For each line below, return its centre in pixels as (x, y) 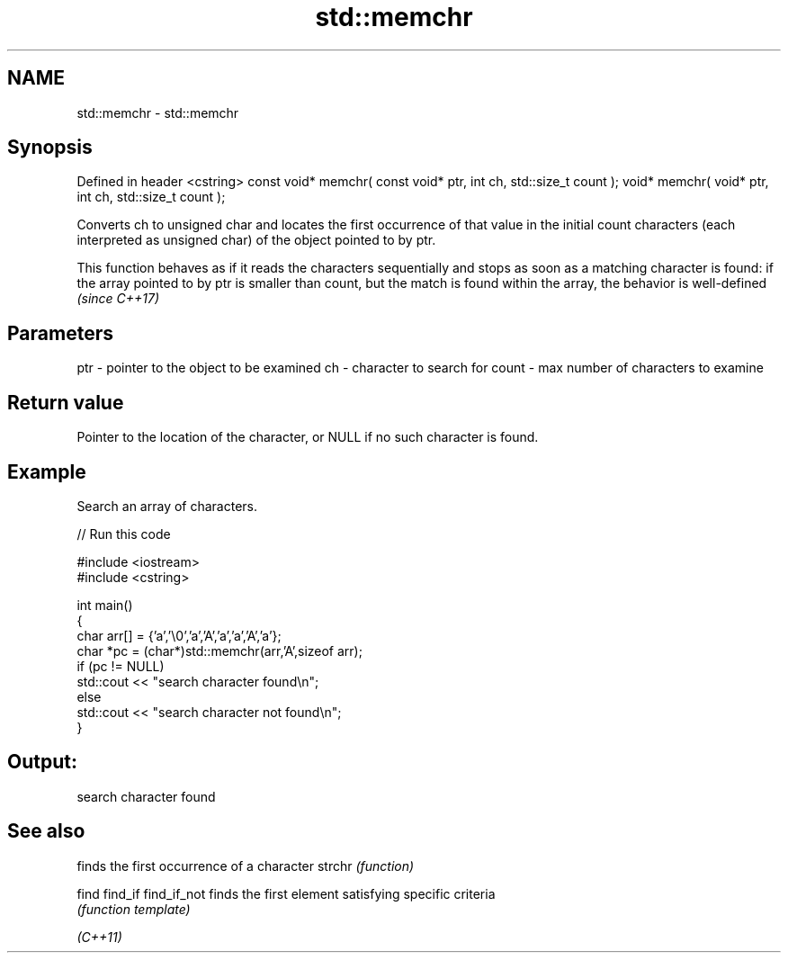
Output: (42, 762)
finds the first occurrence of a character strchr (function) (246, 866)
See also (46, 831)
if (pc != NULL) (121, 666)
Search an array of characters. (167, 506)
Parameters (60, 333)
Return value (66, 402)
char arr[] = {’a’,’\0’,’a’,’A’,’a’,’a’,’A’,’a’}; (179, 635)
